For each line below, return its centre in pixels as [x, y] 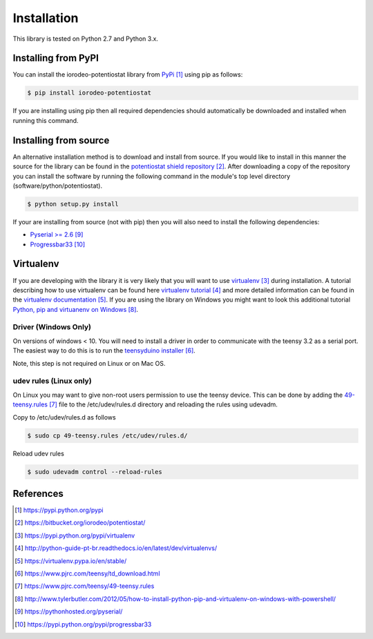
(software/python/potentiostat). [58, 186]
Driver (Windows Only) [52, 327]
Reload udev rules [39, 453]
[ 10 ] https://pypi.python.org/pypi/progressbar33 [83, 624]
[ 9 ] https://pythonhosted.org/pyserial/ [69, 611]
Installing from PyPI [56, 58]
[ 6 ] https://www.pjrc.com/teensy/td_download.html [87, 573]
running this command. [46, 120]
